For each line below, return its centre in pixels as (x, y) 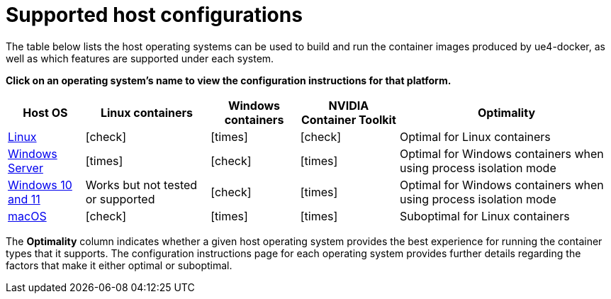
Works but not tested (141, 185)
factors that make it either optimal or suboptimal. (119, 265)
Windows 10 (40, 185)
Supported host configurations (154, 15)
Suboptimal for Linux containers (485, 216)
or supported (120, 199)
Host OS (45, 112)
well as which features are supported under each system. (140, 58)
